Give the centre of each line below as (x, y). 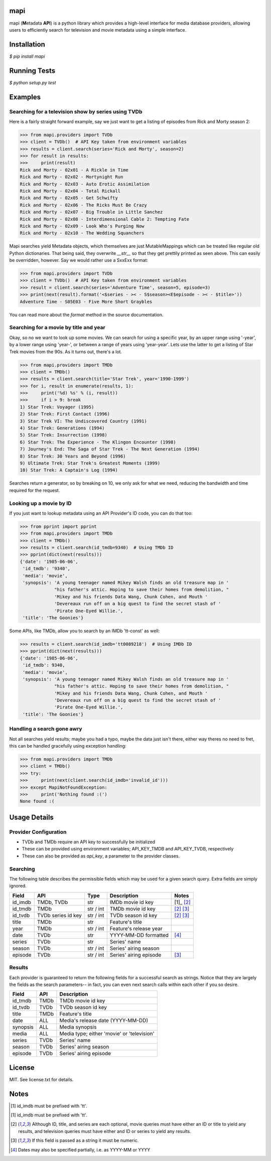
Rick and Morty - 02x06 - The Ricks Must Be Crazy (84, 205)
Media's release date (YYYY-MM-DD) (104, 1021)
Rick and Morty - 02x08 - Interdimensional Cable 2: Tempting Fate (105, 219)
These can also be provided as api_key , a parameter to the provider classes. (101, 856)
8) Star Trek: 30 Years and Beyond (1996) (73, 456)
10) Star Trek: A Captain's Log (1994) (69, 470)
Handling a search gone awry (46, 729)
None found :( (37, 801)
